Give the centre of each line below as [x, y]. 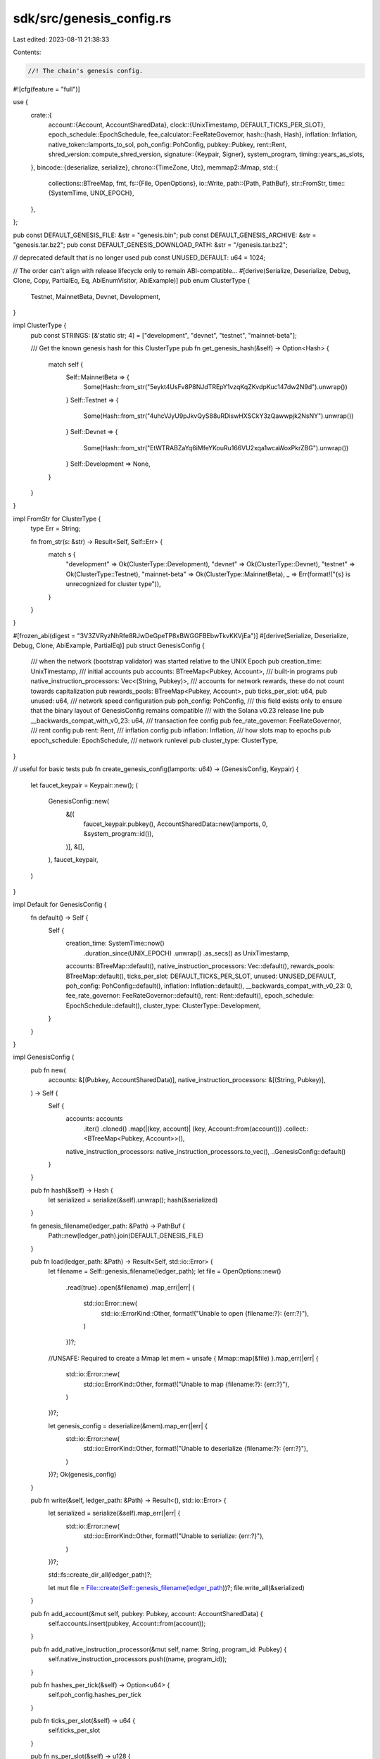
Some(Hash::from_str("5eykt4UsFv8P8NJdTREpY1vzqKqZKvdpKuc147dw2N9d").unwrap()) [215, 387]
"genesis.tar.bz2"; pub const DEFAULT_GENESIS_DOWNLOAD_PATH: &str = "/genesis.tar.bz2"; [150, 245]
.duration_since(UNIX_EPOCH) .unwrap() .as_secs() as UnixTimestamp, [186, 953]
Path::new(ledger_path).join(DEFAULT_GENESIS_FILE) [126, 1236]
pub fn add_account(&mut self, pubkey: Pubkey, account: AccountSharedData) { [147, 1613]
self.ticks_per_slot [74, 1730]
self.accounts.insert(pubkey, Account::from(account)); [127, 1623]
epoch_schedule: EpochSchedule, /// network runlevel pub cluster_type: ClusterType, [154, 740]
